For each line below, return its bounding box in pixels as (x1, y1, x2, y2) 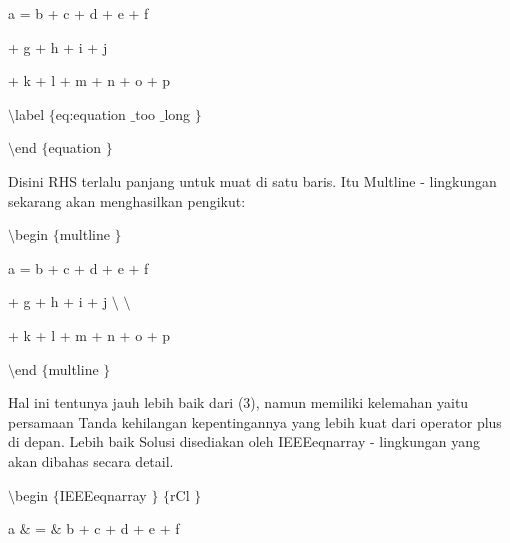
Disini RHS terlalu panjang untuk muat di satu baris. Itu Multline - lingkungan (8, 170, 497, 191)
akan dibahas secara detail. (8, 450, 174, 471)
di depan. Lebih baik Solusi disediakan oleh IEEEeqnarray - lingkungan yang (8, 431, 481, 452)
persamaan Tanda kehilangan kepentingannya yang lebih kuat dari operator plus (8, 411, 502, 432)
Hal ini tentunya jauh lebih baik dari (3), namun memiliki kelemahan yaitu (8, 392, 469, 413)
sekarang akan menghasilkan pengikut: (8, 190, 246, 211)
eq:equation (55, 103, 126, 124)
